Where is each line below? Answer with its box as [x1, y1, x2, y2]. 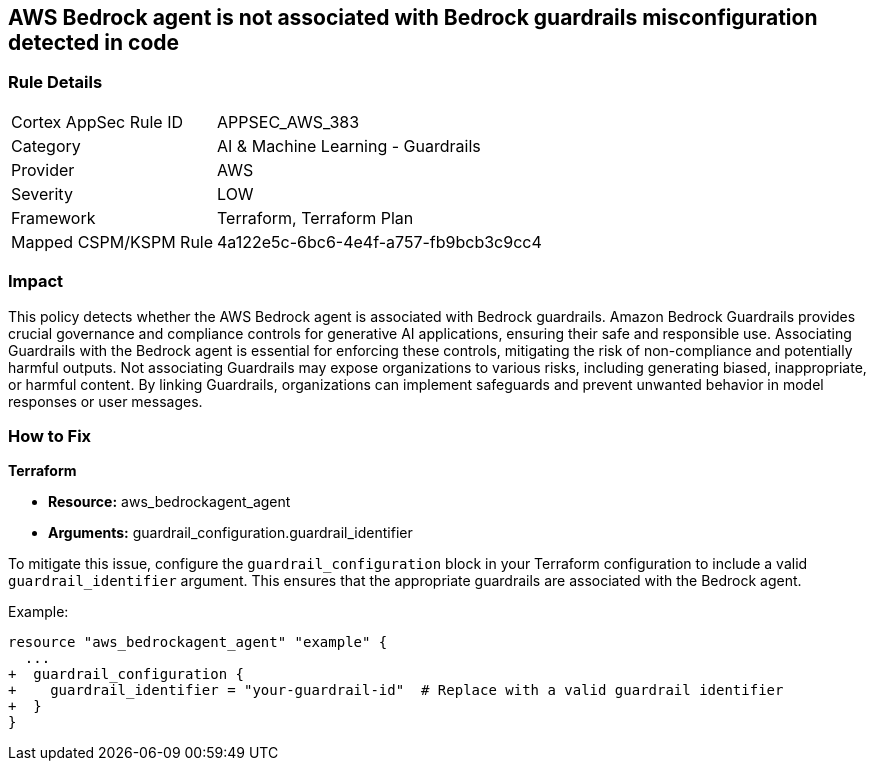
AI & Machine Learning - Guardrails [217, 135, 481, 156]
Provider [11, 159, 75, 180]
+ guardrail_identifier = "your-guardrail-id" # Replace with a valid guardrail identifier [8, 682, 784, 699]
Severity [11, 183, 73, 204]
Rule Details [8, 72, 103, 93]
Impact [8, 271, 64, 292]
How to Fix [8, 425, 92, 446]
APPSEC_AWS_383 [217, 111, 360, 132]
